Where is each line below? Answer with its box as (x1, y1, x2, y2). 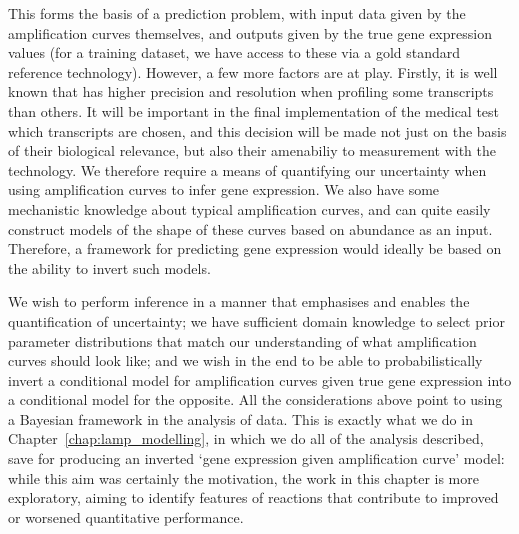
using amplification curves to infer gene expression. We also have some (8, 179, 440, 200)
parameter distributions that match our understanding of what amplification (8, 330, 477, 351)
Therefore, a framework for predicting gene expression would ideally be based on (8, 238, 502, 259)
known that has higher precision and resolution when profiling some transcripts (8, 81, 494, 102)
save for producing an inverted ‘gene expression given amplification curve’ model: (8, 448, 505, 469)
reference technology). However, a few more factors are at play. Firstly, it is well (8, 61, 498, 82)
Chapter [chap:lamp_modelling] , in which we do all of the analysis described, (8, 428, 484, 449)
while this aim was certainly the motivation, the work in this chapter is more (8, 467, 479, 488)
